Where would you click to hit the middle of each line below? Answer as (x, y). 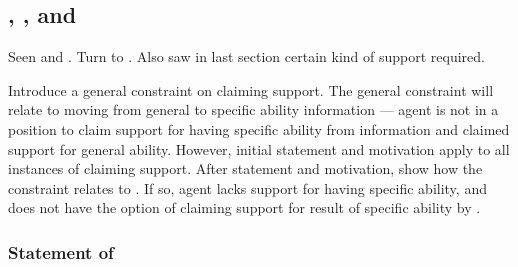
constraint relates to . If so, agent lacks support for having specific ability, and (247, 187)
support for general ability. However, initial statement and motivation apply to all (259, 148)
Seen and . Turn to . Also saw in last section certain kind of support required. (246, 56)
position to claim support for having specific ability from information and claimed (259, 128)
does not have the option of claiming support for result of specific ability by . (244, 207)
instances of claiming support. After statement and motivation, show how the (245, 168)
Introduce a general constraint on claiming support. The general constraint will (251, 89)
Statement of (61, 251)
